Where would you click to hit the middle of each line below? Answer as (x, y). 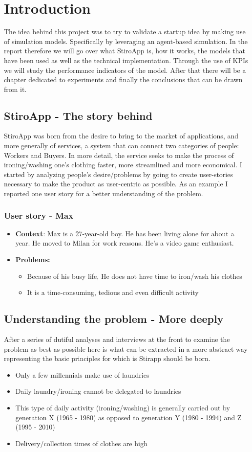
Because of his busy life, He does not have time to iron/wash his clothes (135, 276)
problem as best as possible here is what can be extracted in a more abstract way (126, 349)
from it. (15, 89)
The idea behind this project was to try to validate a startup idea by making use (125, 32)
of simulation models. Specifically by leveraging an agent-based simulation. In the (126, 41)
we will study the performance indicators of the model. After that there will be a (125, 70)
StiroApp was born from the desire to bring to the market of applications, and (121, 136)
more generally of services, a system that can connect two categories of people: (122, 146)
